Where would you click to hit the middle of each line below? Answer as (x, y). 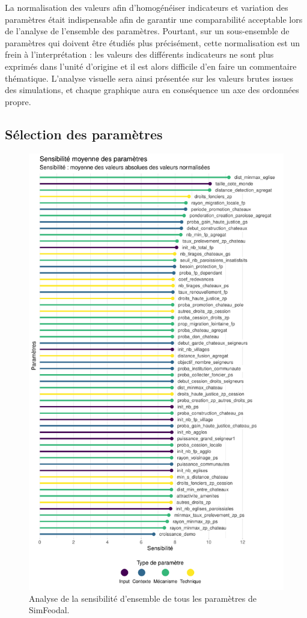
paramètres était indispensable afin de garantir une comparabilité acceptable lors (154, 19)
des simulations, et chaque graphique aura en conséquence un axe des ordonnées (152, 90)
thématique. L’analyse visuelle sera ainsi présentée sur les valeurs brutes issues (149, 78)
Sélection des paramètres (84, 134)
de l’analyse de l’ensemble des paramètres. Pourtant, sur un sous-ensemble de (147, 31)
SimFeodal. (49, 610)
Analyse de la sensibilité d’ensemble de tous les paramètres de (143, 598)
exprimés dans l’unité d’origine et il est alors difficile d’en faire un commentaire (151, 66)
